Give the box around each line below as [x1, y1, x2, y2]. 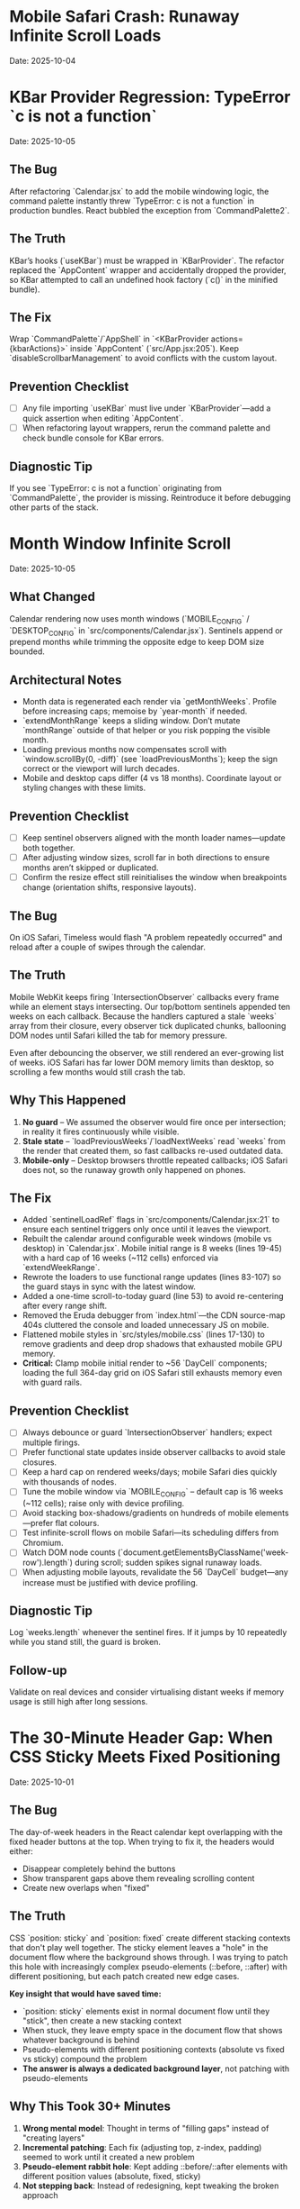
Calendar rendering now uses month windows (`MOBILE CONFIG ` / [9, 613, 250, 626]
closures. [22, 1457, 57, 1468]
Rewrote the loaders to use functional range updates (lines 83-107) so [22, 1272, 281, 1283]
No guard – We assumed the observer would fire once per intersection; [22, 1116, 287, 1127]
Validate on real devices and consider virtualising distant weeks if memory [9, 1686, 285, 1697]
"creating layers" [22, 2132, 85, 2143]
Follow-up [9, 1662, 67, 1677]
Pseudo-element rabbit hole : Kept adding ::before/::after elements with [22, 2160, 288, 2172]
